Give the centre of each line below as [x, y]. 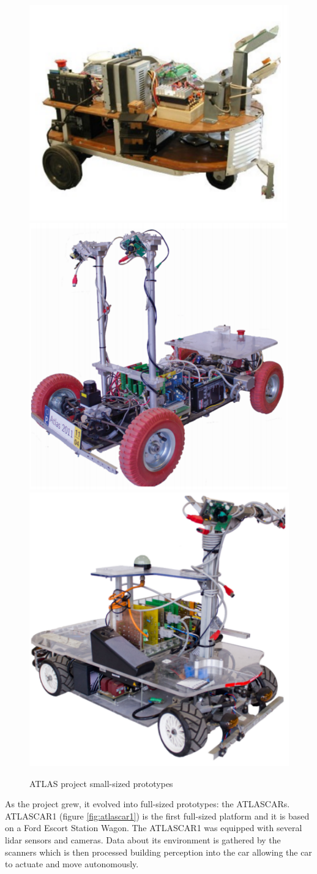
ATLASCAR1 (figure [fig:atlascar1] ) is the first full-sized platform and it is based [157, 816]
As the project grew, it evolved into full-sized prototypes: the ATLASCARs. [147, 804]
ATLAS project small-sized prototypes [101, 783]
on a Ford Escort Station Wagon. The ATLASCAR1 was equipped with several [154, 828]
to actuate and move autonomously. [72, 864]
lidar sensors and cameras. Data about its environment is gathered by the [143, 840]
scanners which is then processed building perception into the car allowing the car [158, 852]
